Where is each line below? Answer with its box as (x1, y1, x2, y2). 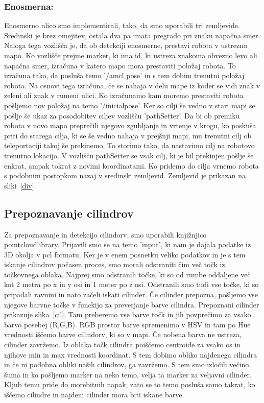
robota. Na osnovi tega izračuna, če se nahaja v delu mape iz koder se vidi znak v (4, 80, 260, 90)
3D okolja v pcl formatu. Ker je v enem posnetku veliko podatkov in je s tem (4, 249, 246, 259)
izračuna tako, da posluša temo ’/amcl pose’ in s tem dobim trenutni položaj (4, 70, 245, 81)
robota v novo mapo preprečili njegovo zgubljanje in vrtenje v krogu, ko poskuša (4, 120, 256, 131)
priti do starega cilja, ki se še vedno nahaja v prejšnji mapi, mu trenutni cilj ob (4, 130, 252, 140)
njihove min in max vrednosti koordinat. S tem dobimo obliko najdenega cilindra (4, 349, 257, 360)
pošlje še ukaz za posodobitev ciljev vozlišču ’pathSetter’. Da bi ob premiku (4, 110, 240, 121)
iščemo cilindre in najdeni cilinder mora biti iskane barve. (4, 389, 184, 400)
